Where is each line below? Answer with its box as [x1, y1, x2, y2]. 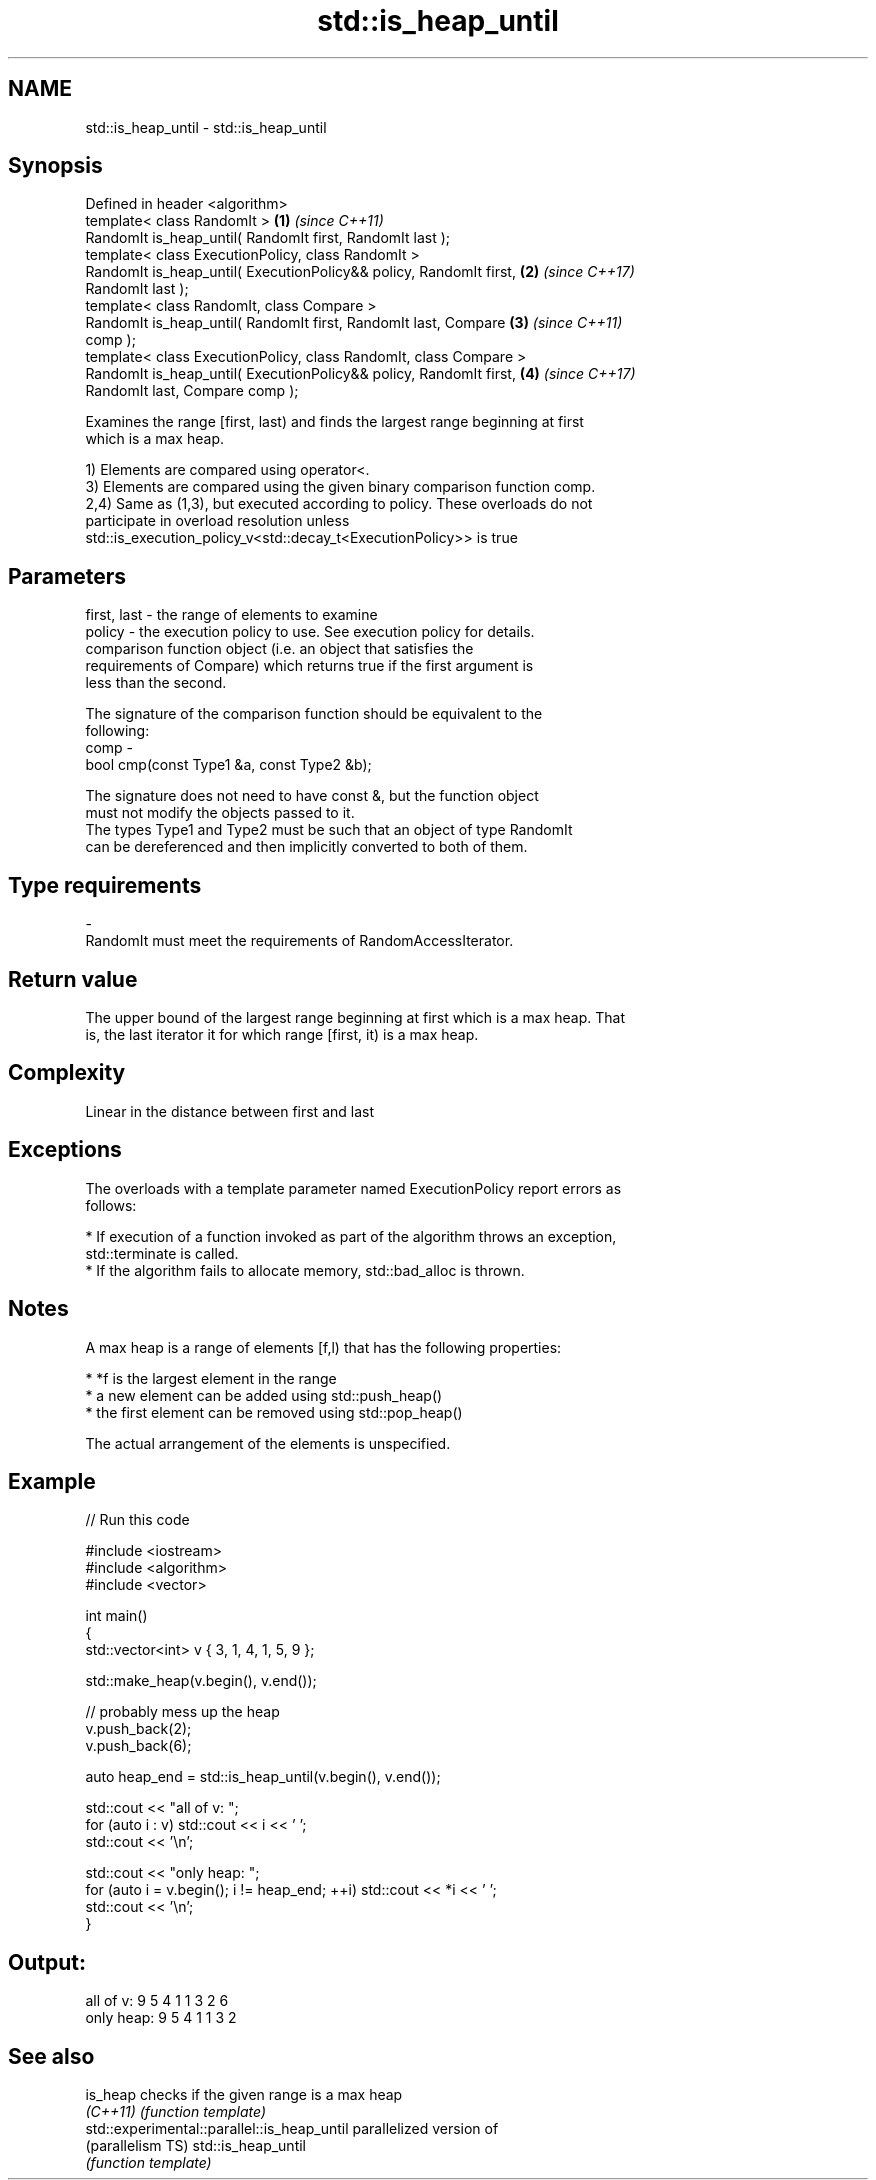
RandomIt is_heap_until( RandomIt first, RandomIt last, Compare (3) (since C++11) [85, 314, 623, 332]
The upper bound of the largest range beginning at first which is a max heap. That [85, 1008, 625, 1026]
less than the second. [85, 674, 227, 692]
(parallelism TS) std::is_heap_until [85, 2137, 306, 2155]
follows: [85, 1196, 137, 1214]
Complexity [8, 1060, 126, 1086]
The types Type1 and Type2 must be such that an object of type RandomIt [85, 821, 573, 839]
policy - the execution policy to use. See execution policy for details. [85, 623, 535, 641]
